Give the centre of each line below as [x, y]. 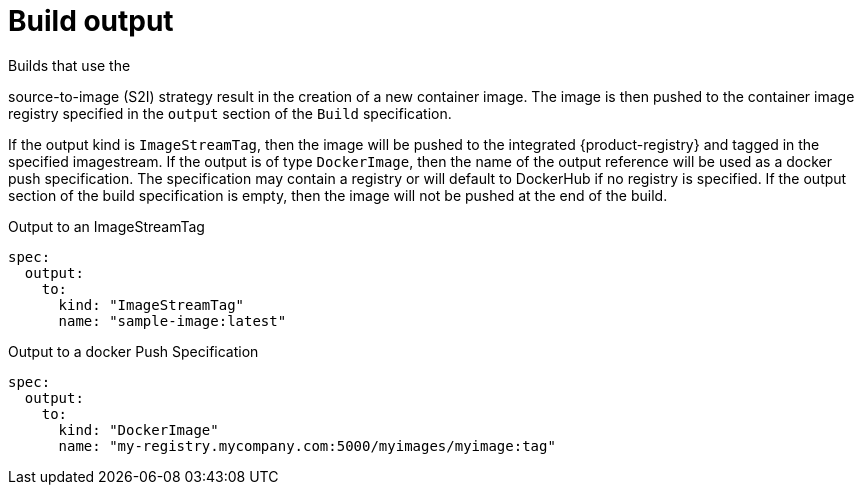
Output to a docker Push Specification [133, 351]
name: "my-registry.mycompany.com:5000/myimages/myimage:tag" [307, 445]
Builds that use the [69, 65]
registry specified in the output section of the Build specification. [230, 113]
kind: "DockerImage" [138, 429]
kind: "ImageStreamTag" [151, 304]
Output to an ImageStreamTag [106, 226]
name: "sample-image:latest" [172, 320]
